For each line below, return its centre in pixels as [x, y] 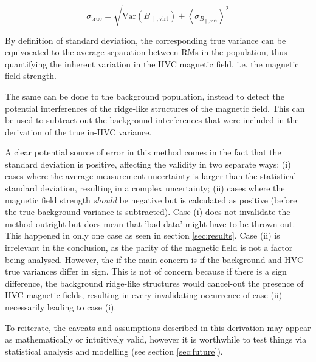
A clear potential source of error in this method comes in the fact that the [143, 152]
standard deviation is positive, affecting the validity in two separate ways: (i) [148, 164]
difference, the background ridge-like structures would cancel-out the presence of [154, 283]
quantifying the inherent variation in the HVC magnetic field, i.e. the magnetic [152, 63]
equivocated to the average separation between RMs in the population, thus [146, 52]
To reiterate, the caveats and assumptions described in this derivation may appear [158, 327]
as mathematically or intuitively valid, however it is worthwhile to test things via [156, 339]
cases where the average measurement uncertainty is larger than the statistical [151, 176]
